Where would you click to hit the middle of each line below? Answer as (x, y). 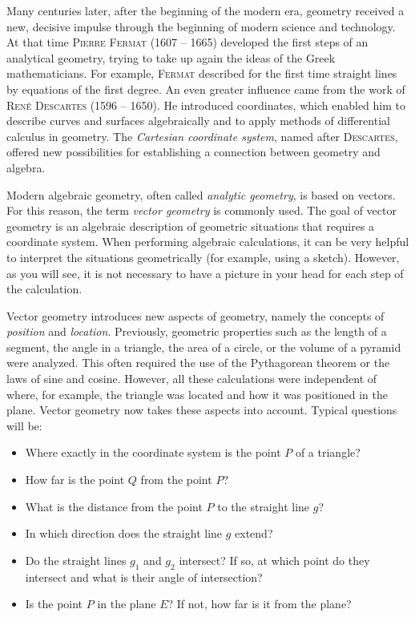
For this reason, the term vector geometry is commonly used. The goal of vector (201, 210)
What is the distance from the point (114, 506)
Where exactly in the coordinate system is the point (153, 452)
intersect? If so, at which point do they (274, 560)
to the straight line (264, 506)
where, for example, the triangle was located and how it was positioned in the (197, 394)
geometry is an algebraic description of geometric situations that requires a (191, 226)
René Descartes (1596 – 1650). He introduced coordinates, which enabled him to (206, 105)
